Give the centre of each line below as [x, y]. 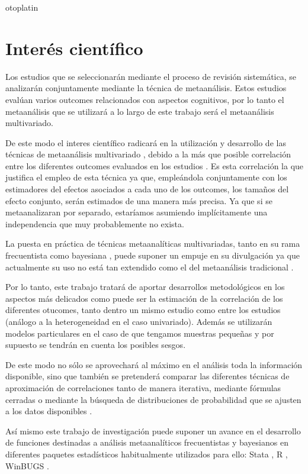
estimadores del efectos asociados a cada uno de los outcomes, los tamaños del [147, 189]
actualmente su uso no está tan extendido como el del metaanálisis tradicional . [150, 267]
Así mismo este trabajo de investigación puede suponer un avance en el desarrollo [153, 431]
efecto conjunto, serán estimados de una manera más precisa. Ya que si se [139, 200]
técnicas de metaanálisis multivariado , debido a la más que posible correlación [148, 154]
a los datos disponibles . [49, 411]
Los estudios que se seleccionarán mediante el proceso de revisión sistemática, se [151, 76]
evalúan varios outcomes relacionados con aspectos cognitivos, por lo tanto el [145, 99]
